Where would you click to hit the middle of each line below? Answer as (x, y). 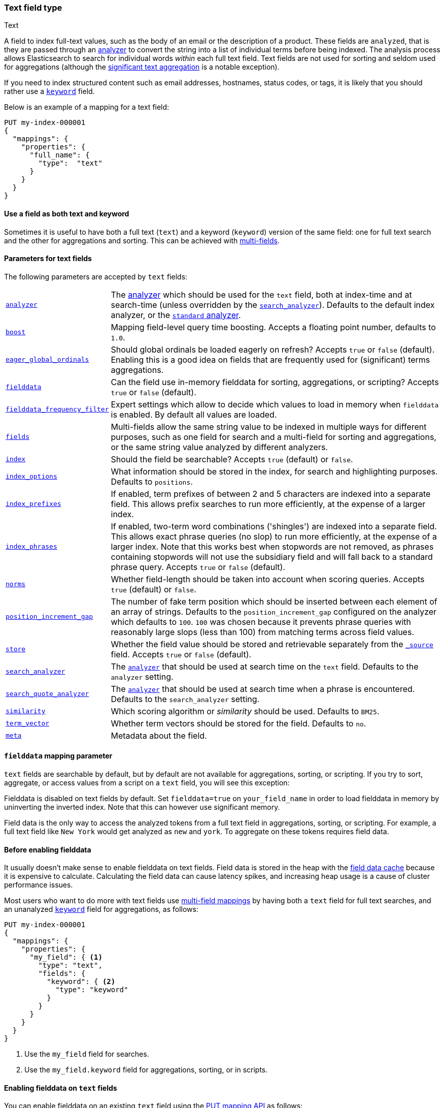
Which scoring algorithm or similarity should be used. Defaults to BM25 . (245, 711)
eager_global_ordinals (47, 360)
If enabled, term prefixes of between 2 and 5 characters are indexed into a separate (271, 494)
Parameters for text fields (48, 259)
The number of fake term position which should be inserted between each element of (274, 601)
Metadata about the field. (159, 735)
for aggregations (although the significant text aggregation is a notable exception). (142, 67)
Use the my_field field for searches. (87, 1054)
